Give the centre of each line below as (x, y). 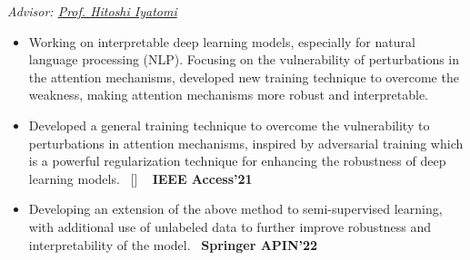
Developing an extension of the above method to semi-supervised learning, (235, 209)
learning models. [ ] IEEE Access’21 (140, 178)
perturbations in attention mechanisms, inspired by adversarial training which (246, 143)
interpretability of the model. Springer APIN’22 (173, 244)
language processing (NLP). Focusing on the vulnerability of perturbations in (244, 59)
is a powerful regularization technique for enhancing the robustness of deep (237, 161)
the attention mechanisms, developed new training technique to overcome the (244, 77)
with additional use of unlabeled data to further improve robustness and (230, 226)
